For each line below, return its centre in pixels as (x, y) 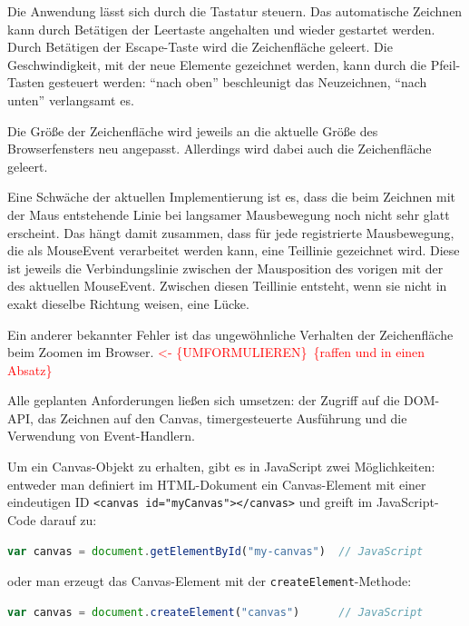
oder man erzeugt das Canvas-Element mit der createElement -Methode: (210, 581)
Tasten (26, 82)
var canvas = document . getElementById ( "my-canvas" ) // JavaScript (215, 551)
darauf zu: (68, 519)
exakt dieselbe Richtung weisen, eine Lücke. (128, 303)
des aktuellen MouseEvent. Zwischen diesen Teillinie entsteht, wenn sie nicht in (227, 286)
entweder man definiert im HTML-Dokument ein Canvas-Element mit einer (217, 484)
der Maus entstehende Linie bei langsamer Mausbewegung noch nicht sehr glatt (229, 214)
